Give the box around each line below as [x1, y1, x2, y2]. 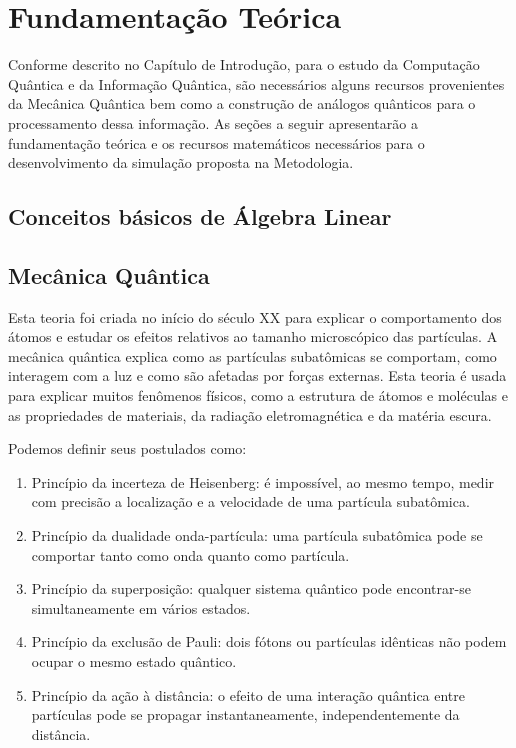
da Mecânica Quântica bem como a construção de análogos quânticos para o [8, 93, 476, 114]
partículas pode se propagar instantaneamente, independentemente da [31, 704, 460, 725]
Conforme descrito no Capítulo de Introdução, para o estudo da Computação [8, 54, 480, 75]
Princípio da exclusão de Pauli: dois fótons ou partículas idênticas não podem [31, 631, 507, 652]
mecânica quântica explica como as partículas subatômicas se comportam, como [8, 345, 497, 366]
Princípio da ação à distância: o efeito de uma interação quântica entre [31, 684, 466, 705]
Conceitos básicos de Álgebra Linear [8, 201, 392, 232]
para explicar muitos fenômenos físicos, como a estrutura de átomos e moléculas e [8, 385, 508, 406]
